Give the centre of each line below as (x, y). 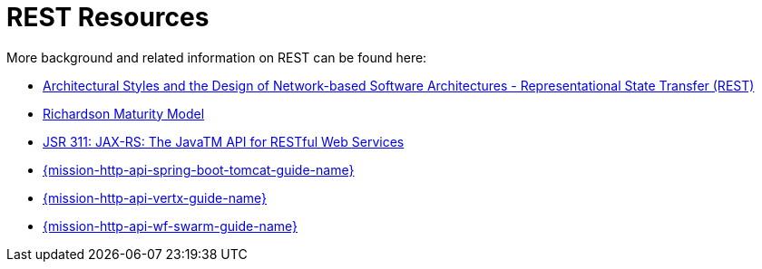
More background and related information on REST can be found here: (217, 57)
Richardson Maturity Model (124, 113)
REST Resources (108, 17)
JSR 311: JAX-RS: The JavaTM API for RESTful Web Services (224, 141)
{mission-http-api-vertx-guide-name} (155, 197)
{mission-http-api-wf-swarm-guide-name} (170, 226)
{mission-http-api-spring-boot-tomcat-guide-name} (199, 169)
